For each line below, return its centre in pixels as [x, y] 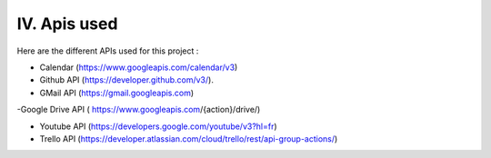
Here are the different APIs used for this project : [108, 51]
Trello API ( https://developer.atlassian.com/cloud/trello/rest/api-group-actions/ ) [189, 138]
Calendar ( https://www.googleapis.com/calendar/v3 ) [139, 67]
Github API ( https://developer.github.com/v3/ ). [126, 80]
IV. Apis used [67, 24]
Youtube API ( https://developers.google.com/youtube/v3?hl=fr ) [158, 126]
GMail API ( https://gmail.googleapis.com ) [117, 93]
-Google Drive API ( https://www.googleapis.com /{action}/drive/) [139, 110]
